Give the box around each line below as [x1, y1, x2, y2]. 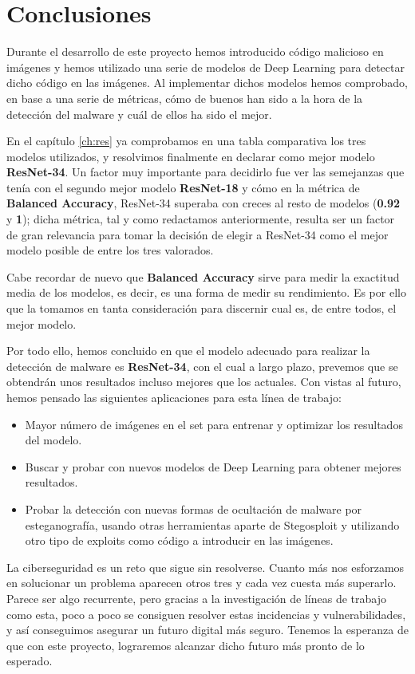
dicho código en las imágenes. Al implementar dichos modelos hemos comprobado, [6, 74, 408, 91]
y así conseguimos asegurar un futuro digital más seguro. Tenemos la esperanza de [6, 621, 409, 638]
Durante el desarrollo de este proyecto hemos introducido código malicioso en [6, 43, 384, 60]
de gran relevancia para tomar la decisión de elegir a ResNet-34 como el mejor [6, 226, 389, 242]
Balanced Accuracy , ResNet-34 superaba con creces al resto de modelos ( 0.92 [6, 195, 401, 211]
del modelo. [25, 432, 82, 448]
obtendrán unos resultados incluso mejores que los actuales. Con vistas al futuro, [6, 373, 401, 390]
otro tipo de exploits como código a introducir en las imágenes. [25, 532, 334, 549]
